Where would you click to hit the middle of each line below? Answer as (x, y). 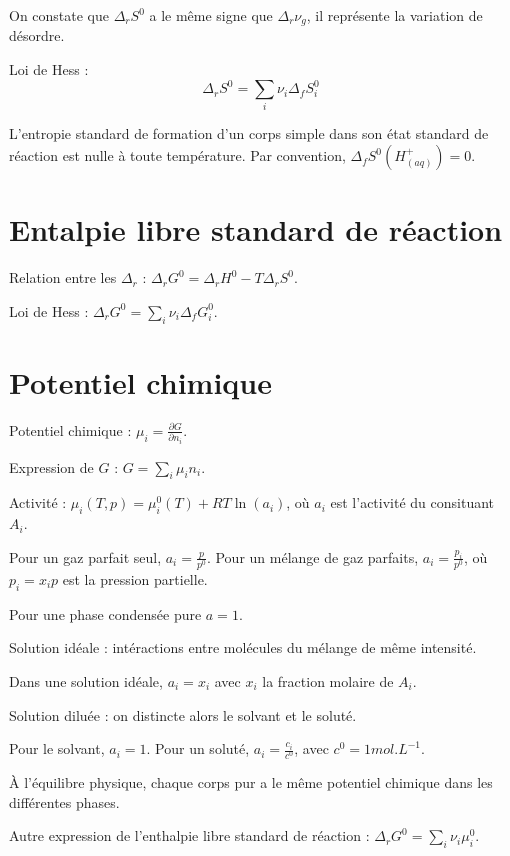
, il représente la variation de (394, 15)
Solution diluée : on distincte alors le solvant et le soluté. (183, 714)
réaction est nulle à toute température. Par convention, (177, 155)
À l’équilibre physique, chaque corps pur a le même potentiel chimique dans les (251, 782)
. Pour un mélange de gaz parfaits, (312, 556)
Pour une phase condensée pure (105, 613)
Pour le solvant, (57, 748)
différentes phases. (64, 801)
